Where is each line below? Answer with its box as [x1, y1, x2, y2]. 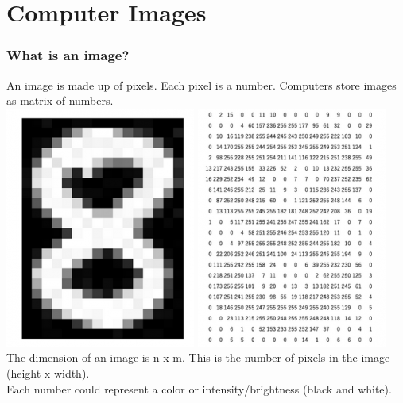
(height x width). [6, 364, 90, 381]
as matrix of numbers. [6, 92, 114, 109]
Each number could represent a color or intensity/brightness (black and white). [6, 380, 392, 397]
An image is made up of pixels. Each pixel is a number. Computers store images [6, 76, 397, 93]
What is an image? [6, 45, 130, 65]
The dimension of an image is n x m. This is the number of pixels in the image [6, 349, 390, 366]
